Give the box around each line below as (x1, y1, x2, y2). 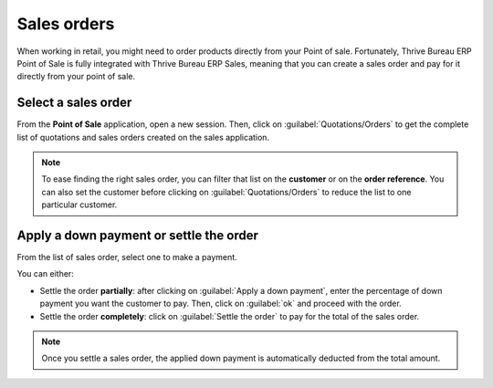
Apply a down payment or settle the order (16, 228, 259, 243)
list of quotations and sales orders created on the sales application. (16, 131, 269, 142)
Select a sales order (16, 95, 132, 110)
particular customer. (41, 199, 118, 210)
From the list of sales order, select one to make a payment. (16, 252, 237, 263)
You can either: (16, 268, 75, 279)
